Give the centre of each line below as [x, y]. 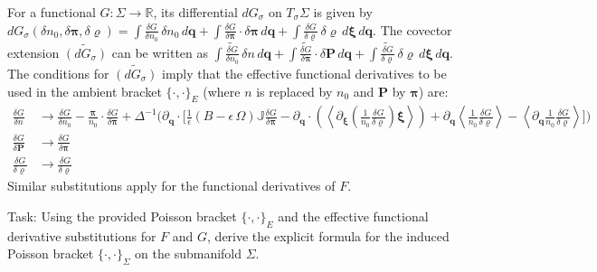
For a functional [52, 12]
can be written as [160, 52]
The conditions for [58, 74]
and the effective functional [353, 216]
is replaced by [294, 91]
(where [222, 91]
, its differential [195, 12]
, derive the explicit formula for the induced [328, 235]
